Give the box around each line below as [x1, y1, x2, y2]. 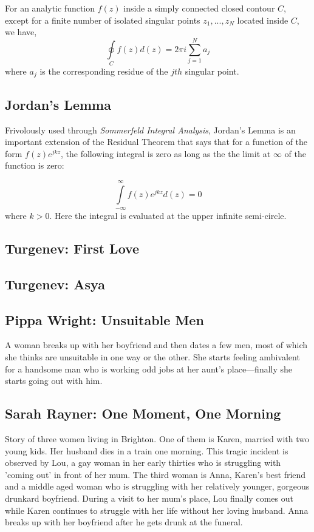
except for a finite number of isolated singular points [5, 13, 200, 26]
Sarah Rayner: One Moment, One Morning [5, 404, 281, 423]
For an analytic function [5, 2, 95, 14]
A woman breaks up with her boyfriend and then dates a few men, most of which [5, 338, 308, 351]
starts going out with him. [5, 374, 103, 387]
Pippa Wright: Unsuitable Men [5, 310, 204, 329]
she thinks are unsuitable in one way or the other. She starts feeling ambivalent [5, 351, 300, 363]
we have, [5, 25, 37, 38]
